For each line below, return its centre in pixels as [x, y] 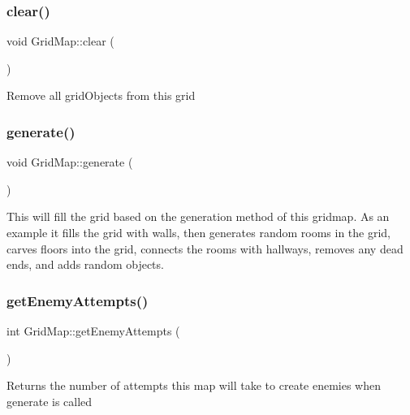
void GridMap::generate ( [70, 162]
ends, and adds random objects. [85, 264]
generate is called [50, 401]
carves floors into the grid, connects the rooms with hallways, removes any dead [205, 248]
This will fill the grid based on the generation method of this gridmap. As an [198, 216]
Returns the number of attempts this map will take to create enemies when [194, 385]
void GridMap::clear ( [60, 41]
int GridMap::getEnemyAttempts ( [93, 331]
